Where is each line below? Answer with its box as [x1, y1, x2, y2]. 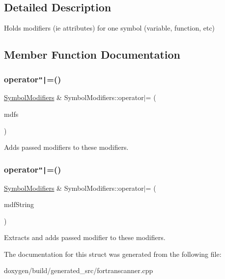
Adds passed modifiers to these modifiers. [4, 142, 129, 152]
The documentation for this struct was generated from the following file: [4, 248, 222, 259]
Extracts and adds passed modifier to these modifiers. [4, 232, 166, 243]
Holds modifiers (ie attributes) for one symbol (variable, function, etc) [4, 23, 215, 33]
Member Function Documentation [4, 47, 181, 62]
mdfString [4, 199, 34, 209]
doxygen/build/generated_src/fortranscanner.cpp [4, 265, 153, 276]
